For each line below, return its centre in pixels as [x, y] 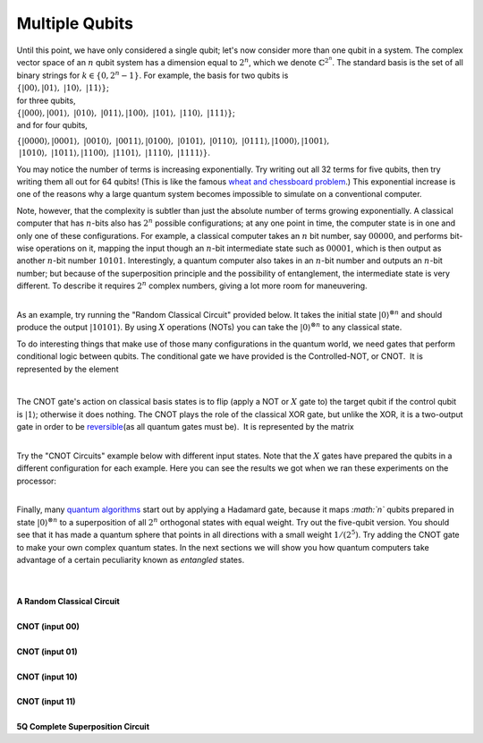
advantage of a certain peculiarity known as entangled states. [131, 559]
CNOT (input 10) [47, 677]
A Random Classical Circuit [68, 602]
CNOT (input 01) [47, 651]
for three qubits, [46, 100]
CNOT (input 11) [46, 702]
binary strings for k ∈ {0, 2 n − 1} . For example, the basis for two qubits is [153, 75]
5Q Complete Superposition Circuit [83, 727]
